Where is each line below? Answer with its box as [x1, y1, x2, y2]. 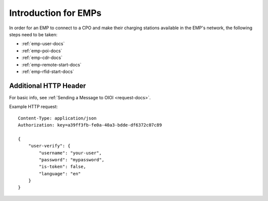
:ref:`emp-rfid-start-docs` [21, 68, 74, 74]
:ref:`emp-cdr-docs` [21, 55, 63, 61]
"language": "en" [39, 171, 81, 176]
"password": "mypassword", [39, 157, 105, 162]
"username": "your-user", [39, 150, 102, 156]
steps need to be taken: [9, 31, 58, 37]
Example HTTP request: [9, 104, 58, 110]
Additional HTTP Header [9, 81, 86, 90]
